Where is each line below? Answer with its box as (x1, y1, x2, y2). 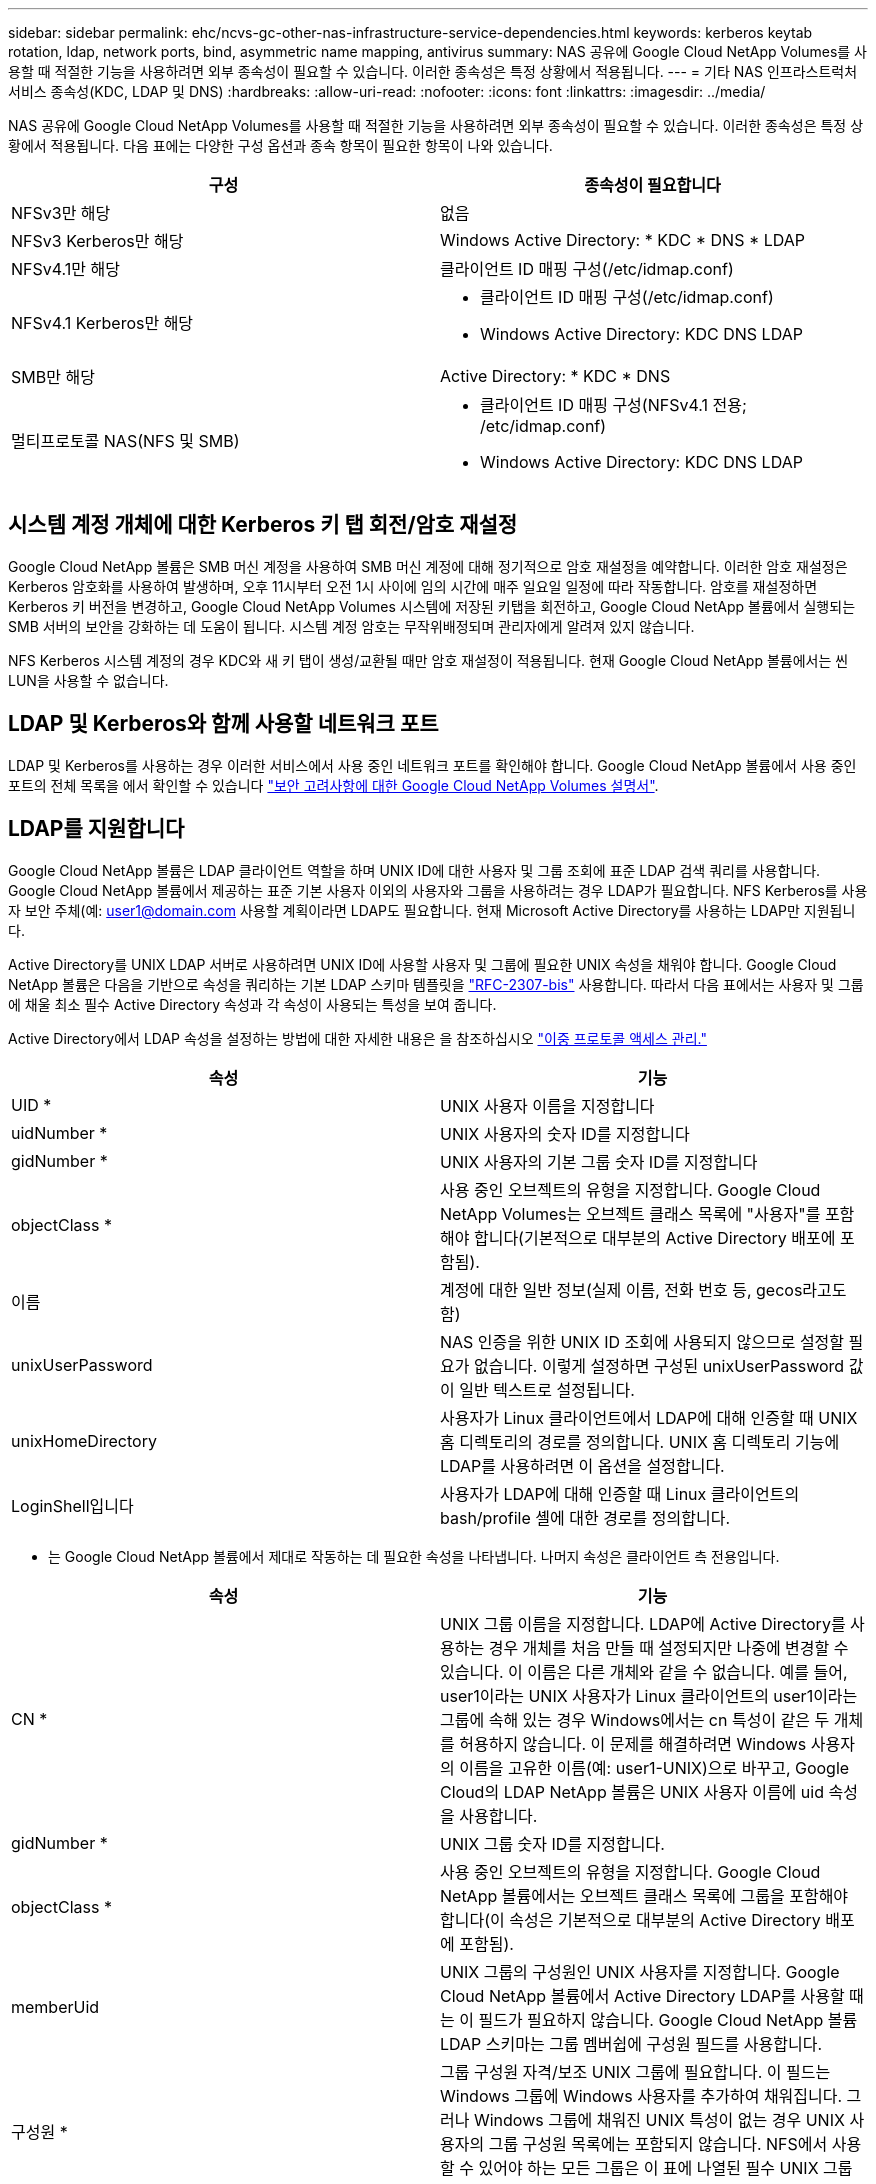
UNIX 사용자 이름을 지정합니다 (440, 1095, 655, 1116)
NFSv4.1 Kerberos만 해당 (11, 313, 194, 333)
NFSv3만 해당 (11, 203, 111, 223)
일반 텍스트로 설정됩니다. (459, 1379, 635, 1400)
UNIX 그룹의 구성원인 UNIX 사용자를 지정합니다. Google (440, 1961, 840, 1982)
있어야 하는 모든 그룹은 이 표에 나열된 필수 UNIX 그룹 (478, 2157, 853, 2178)
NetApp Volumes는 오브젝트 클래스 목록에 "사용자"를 (440, 1203, 821, 1224)
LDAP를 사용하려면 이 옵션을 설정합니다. (440, 1455, 725, 1476)
